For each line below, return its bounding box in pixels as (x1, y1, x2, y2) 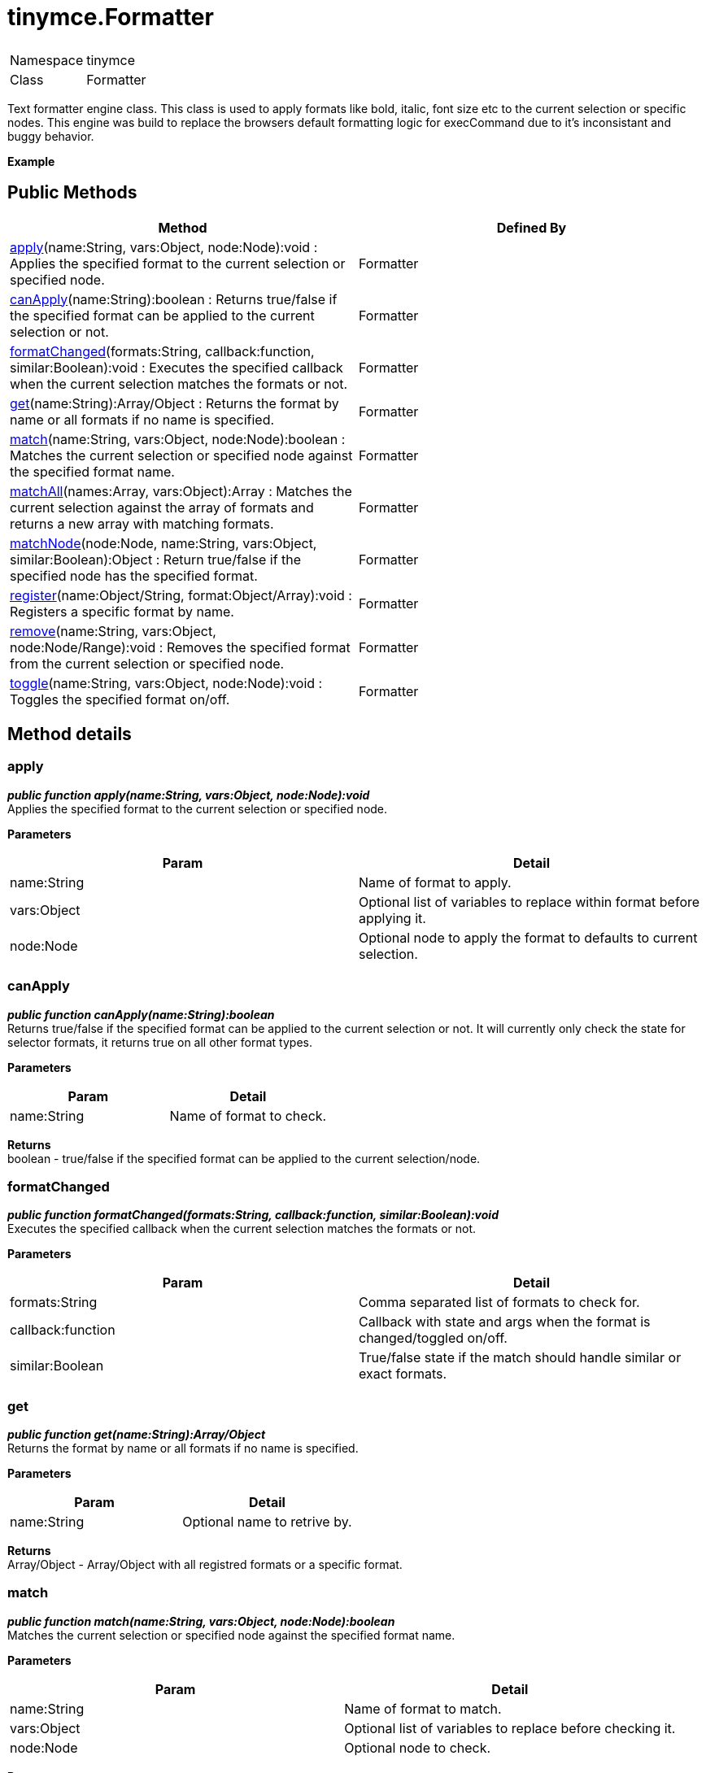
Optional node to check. (344, 1739, 491, 1756)
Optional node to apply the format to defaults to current (359, 929, 698, 946)
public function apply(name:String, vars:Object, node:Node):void (7, 787, 370, 802)
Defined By (496, 219, 567, 236)
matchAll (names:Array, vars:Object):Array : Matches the (10, 482, 352, 499)
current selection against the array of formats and (10, 499, 314, 516)
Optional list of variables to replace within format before (359, 893, 700, 910)
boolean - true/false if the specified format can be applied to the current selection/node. (7, 1151, 481, 1165)
